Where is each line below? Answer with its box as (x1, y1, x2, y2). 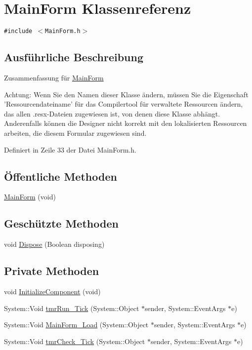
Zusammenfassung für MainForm (4, 72, 104, 82)
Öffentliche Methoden (4, 168, 117, 184)
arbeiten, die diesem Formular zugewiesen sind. (4, 127, 147, 138)
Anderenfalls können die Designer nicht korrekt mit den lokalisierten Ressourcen (4, 118, 247, 128)
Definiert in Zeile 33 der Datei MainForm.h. (4, 144, 136, 155)
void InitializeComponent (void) (4, 286, 101, 296)
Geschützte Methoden (4, 216, 119, 231)
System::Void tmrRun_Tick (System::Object (4, 303, 139, 313)
